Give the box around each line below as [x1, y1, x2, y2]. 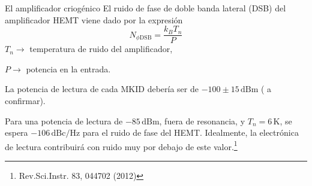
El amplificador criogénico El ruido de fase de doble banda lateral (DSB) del [5, 2, 286, 14]
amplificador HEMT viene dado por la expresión [5, 13, 183, 26]
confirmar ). [5, 94, 46, 107]
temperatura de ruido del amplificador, [29, 42, 173, 55]
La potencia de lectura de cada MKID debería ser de [5, 83, 199, 95]
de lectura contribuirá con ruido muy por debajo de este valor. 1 [5, 138, 238, 153]
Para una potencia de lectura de [5, 114, 123, 127]
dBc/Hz [51, 129, 80, 138]
